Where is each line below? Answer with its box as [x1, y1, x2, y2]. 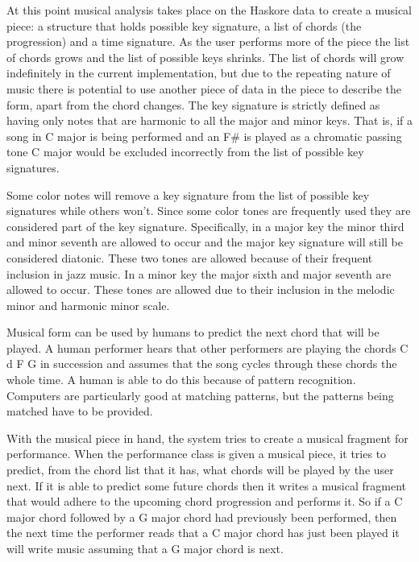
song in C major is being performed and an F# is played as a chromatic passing [6, 127, 402, 144]
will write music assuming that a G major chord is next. [6, 540, 284, 556]
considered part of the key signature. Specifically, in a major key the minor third [6, 217, 404, 234]
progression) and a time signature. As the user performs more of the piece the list [6, 33, 410, 50]
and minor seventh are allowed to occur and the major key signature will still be [6, 233, 403, 250]
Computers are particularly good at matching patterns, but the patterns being [6, 386, 394, 403]
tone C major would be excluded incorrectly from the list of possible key [6, 143, 364, 160]
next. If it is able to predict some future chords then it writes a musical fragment [6, 477, 406, 494]
